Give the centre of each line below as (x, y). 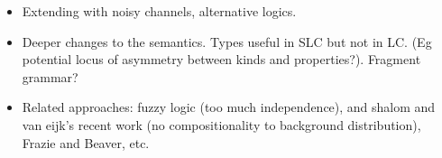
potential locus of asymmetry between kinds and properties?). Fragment (221, 59)
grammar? (50, 76)
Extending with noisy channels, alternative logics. (159, 11)
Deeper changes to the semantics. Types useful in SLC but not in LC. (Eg (227, 41)
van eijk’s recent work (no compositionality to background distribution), (221, 124)
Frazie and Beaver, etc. (86, 142)
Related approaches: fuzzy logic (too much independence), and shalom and (229, 107)
